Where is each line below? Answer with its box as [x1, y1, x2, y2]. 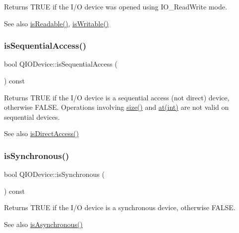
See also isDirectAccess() [4, 128, 79, 139]
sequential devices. [4, 111, 60, 122]
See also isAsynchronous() [4, 219, 83, 229]
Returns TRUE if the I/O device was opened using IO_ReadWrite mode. [4, 1, 227, 11]
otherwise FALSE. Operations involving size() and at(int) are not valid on [4, 102, 229, 112]
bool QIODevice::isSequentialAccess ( [4, 59, 118, 69]
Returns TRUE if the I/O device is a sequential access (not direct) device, [4, 92, 230, 102]
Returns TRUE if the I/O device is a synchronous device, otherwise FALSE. [4, 202, 236, 213]
